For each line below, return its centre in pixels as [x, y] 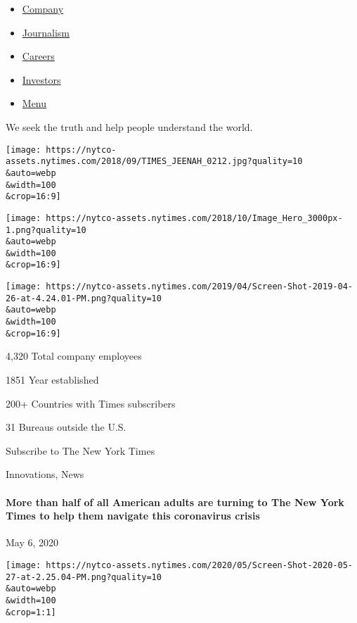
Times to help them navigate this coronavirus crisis [133, 516]
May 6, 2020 [32, 542]
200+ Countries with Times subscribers [91, 403]
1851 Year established [52, 379]
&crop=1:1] [31, 612]
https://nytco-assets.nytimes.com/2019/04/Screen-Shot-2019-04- [199, 287]
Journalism [46, 32]
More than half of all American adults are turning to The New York [175, 502]
